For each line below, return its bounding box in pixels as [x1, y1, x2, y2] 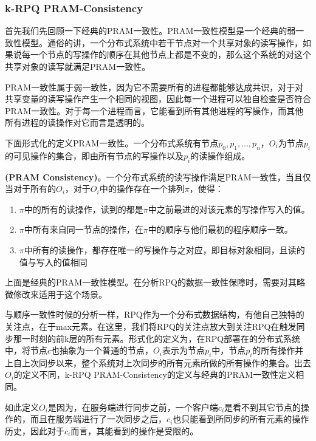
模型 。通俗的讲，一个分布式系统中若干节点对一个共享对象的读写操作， [21, 36, 303, 49]
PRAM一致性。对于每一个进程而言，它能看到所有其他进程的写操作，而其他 [5, 104, 304, 117]
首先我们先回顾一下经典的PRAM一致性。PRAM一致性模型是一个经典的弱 [5, 24, 296, 37]
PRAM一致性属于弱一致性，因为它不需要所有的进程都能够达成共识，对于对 [5, 80, 304, 93]
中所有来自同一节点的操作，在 [24, 223, 143, 236]
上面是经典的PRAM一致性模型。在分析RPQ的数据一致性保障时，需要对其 [5, 276, 297, 289]
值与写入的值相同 [19, 255, 88, 268]
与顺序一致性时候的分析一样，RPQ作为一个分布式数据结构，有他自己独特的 [5, 308, 304, 321]
